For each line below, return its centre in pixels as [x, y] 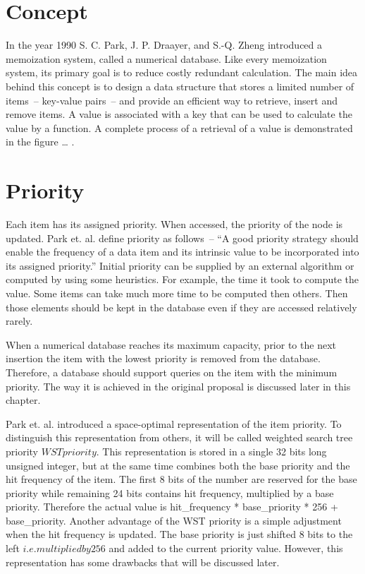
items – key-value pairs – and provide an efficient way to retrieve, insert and [172, 100]
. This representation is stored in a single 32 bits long [211, 451]
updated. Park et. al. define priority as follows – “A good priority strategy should [182, 238]
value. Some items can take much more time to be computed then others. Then [177, 293]
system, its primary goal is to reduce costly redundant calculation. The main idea [182, 72]
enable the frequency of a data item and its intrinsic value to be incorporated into [182, 252]
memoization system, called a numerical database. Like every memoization [166, 58]
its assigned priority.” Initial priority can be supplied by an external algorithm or [180, 265]
